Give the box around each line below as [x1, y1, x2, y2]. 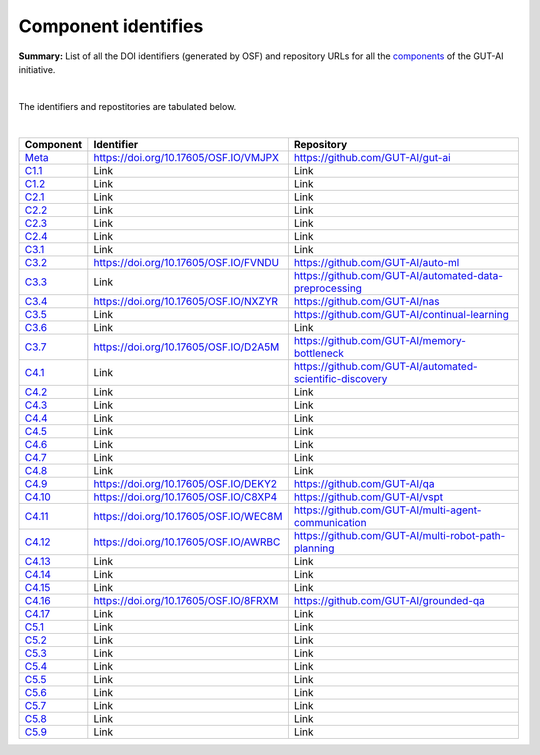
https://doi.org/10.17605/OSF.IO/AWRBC [93, 535, 281, 549]
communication [293, 515, 367, 529]
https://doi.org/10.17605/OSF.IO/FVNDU [93, 255, 280, 269]
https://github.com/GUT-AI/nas [293, 294, 440, 308]
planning [293, 541, 335, 555]
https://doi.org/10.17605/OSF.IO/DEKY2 [93, 476, 278, 490]
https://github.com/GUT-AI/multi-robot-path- [293, 528, 506, 542]
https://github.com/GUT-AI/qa [293, 476, 435, 490]
